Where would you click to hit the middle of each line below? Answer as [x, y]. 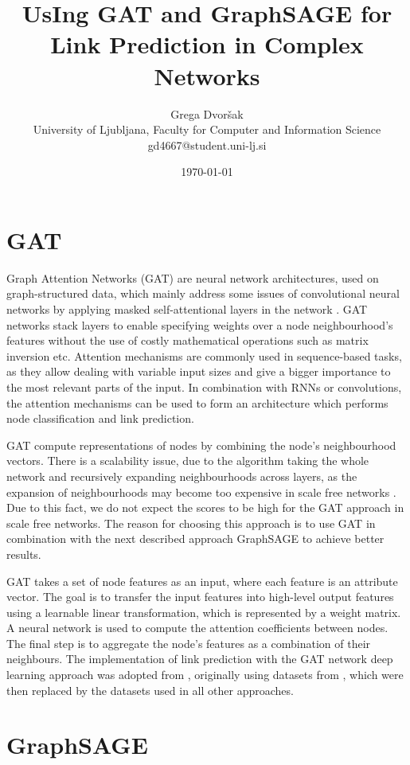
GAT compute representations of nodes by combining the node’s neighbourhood [201, 445]
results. [24, 554]
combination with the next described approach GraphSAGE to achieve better [195, 539]
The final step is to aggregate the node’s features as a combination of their [189, 643]
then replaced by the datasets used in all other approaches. [150, 690]
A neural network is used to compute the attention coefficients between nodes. [197, 628]
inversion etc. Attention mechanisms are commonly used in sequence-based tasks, [204, 355]
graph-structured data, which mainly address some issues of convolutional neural [203, 293]
